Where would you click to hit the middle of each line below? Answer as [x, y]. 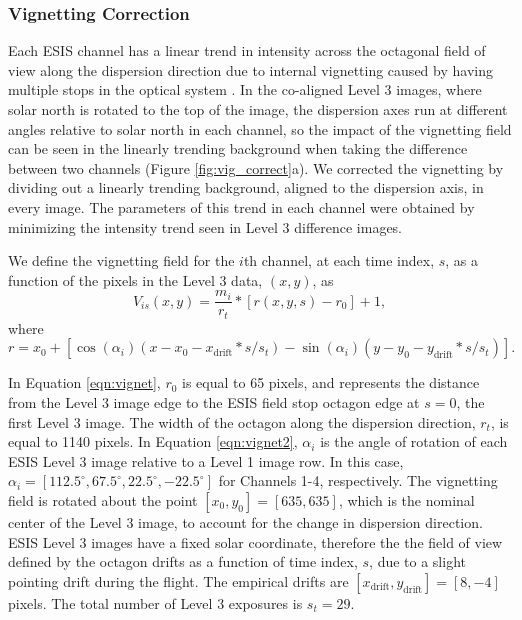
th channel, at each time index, [339, 260]
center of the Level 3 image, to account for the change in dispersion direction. [245, 522]
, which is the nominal [406, 500]
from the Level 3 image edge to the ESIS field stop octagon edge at [214, 402]
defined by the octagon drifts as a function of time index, [183, 561]
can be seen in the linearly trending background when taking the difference [238, 148]
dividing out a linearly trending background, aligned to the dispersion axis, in [246, 187]
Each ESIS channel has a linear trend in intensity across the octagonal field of [247, 50]
